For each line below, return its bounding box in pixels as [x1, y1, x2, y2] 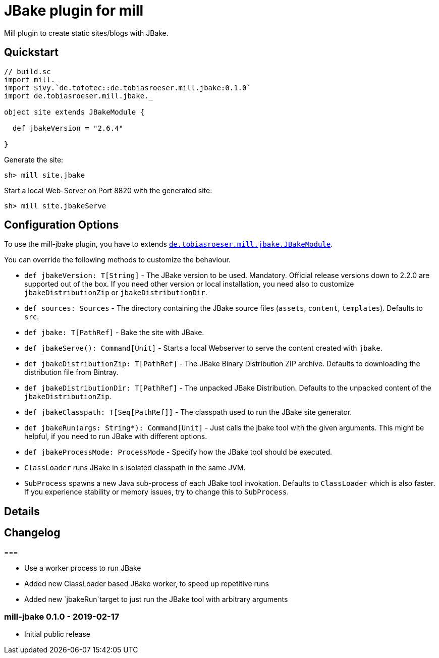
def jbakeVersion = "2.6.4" [12, 124, 124, 132]
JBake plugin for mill [4, 2, 144, 19]
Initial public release [24, 630, 91, 639]
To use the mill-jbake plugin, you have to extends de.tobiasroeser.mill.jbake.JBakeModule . [4, 240, 333, 249]
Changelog [4, 526, 61, 539]
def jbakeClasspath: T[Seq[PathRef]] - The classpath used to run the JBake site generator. [24, 408, 352, 417]
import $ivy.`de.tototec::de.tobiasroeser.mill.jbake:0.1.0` [4, 83, 251, 92]
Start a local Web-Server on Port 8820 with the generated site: [4, 186, 212, 195]
